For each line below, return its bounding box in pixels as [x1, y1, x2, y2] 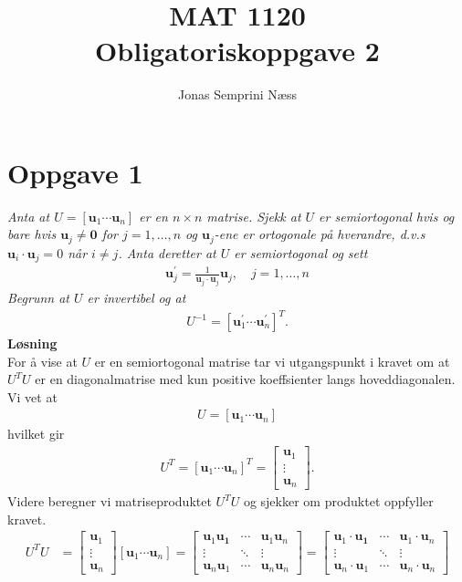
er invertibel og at [87, 287, 186, 307]
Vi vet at [7, 387, 58, 406]
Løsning [7, 334, 58, 353]
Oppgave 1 [7, 153, 143, 191]
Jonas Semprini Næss [178, 85, 297, 104]
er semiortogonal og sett [234, 243, 368, 262]
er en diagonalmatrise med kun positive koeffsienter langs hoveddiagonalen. [35, 369, 456, 389]
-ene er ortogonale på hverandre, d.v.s [214, 224, 425, 244]
